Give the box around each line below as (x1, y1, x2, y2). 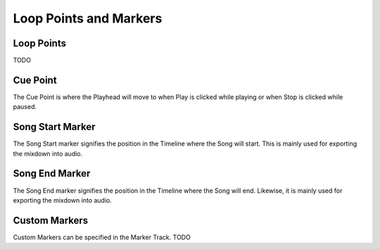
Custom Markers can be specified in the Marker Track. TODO (13, 233, 191, 241)
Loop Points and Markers (13, 11, 163, 26)
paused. (13, 103, 37, 111)
